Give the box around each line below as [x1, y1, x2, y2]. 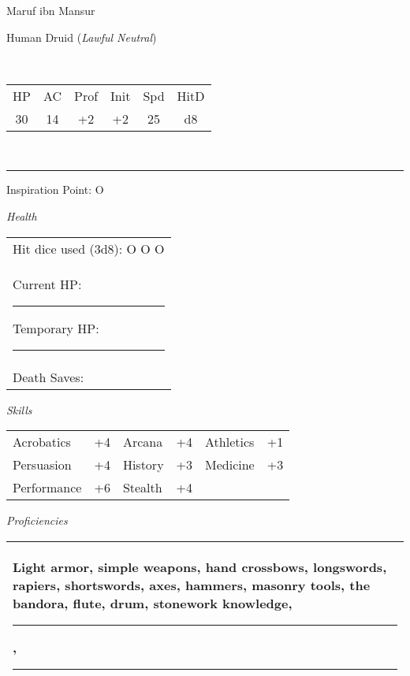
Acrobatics [13, 433, 71, 451]
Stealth [122, 478, 162, 497]
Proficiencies [6, 512, 68, 529]
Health [6, 207, 37, 224]
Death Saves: [13, 367, 84, 386]
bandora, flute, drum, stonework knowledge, [13, 593, 293, 612]
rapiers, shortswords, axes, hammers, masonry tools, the [13, 575, 371, 594]
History [122, 455, 164, 474]
